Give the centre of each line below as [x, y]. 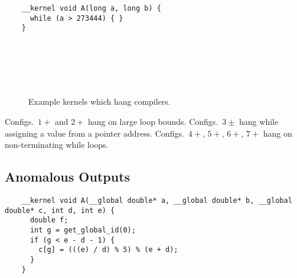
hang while [259, 121]
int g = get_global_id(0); [83, 230]
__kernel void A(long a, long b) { [91, 8]
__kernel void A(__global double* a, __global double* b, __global [157, 200]
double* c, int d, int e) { [60, 210]
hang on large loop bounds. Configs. [153, 121]
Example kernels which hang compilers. [99, 101]
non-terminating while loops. [57, 145]
